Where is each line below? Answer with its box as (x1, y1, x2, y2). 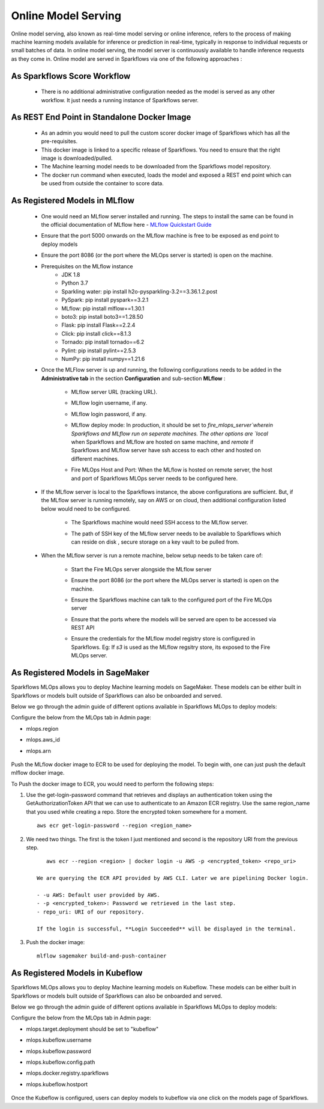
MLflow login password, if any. (71, 410, 147, 417)
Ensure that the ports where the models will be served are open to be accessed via (71, 615, 276, 622)
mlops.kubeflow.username (26, 1036, 92, 1043)
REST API (71, 624, 95, 631)
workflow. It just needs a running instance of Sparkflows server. (41, 96, 199, 103)
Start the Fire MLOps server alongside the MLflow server (71, 565, 212, 573)
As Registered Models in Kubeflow (11, 968, 143, 978)
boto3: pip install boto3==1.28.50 (61, 313, 143, 320)
